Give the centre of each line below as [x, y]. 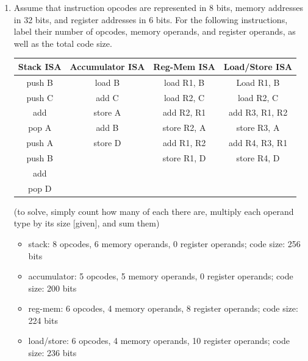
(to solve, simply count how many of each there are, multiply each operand [154, 211]
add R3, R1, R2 [258, 112]
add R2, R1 [184, 112]
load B [107, 82]
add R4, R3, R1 [258, 143]
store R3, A [258, 128]
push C [40, 97]
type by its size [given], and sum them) [87, 223]
